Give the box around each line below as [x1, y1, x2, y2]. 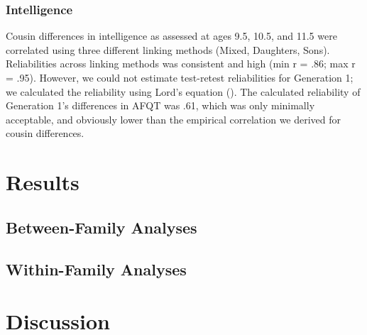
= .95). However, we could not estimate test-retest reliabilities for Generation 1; [6, 70, 354, 84]
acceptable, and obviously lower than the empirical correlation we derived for [6, 111, 341, 126]
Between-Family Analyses [6, 216, 197, 238]
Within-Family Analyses [6, 258, 187, 280]
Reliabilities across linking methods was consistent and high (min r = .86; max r [6, 56, 356, 71]
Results [6, 167, 80, 197]
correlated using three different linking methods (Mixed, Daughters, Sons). [6, 42, 330, 57]
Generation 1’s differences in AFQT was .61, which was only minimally [6, 98, 315, 113]
